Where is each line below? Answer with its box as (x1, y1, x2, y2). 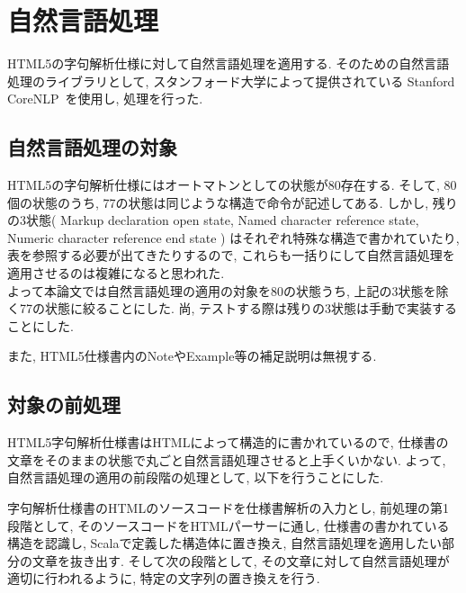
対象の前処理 (7, 391, 121, 418)
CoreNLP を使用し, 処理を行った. (7, 89, 203, 108)
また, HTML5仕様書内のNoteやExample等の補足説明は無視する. (7, 346, 377, 365)
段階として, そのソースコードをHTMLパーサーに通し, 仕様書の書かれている (7, 516, 450, 535)
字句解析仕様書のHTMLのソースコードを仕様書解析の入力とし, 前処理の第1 (7, 499, 450, 517)
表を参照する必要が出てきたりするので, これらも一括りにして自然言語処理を (7, 246, 455, 265)
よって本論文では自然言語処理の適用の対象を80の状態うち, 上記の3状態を (7, 281, 436, 300)
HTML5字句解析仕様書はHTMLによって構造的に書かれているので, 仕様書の (7, 433, 449, 452)
